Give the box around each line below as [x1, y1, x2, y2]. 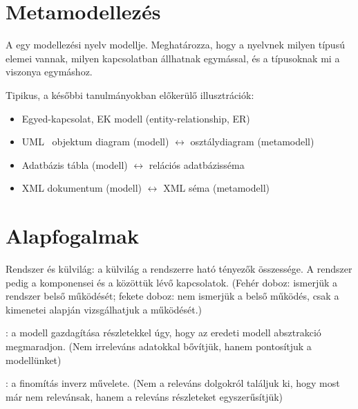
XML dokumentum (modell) [21, 181, 142, 195]
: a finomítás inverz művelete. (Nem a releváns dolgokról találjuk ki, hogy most [6, 376, 340, 390]
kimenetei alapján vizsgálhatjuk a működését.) [6, 302, 202, 316]
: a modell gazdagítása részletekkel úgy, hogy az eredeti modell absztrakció [6, 325, 321, 340]
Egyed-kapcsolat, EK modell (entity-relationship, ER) [21, 111, 250, 125]
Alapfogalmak [6, 221, 139, 250]
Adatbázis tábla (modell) [21, 157, 128, 172]
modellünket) [6, 352, 62, 367]
